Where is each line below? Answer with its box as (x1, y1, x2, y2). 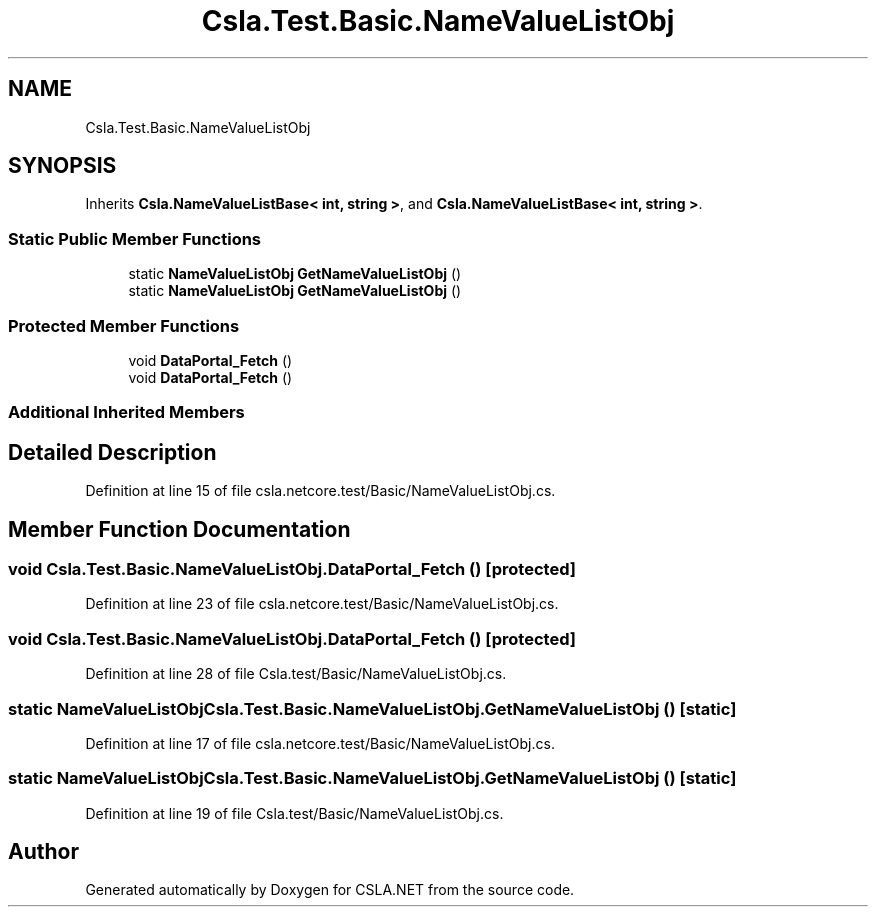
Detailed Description (8, 439, 217, 465)
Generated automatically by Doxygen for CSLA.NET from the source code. (85, 881, 575, 899)
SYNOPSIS (8, 153, 117, 179)
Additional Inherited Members (8, 402, 245, 423)
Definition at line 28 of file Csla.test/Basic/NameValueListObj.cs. (85, 665, 507, 683)
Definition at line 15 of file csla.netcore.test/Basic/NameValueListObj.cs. (85, 482, 556, 500)
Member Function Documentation (8, 516, 351, 542)
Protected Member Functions (8, 315, 240, 336)
